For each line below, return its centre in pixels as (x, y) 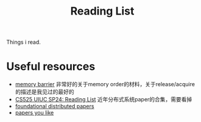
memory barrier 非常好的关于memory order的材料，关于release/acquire (105, 84)
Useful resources (51, 66)
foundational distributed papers (55, 106)
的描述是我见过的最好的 (44, 92)
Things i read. (24, 42)
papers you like (34, 113)
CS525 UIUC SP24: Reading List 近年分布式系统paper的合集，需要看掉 (104, 100)
